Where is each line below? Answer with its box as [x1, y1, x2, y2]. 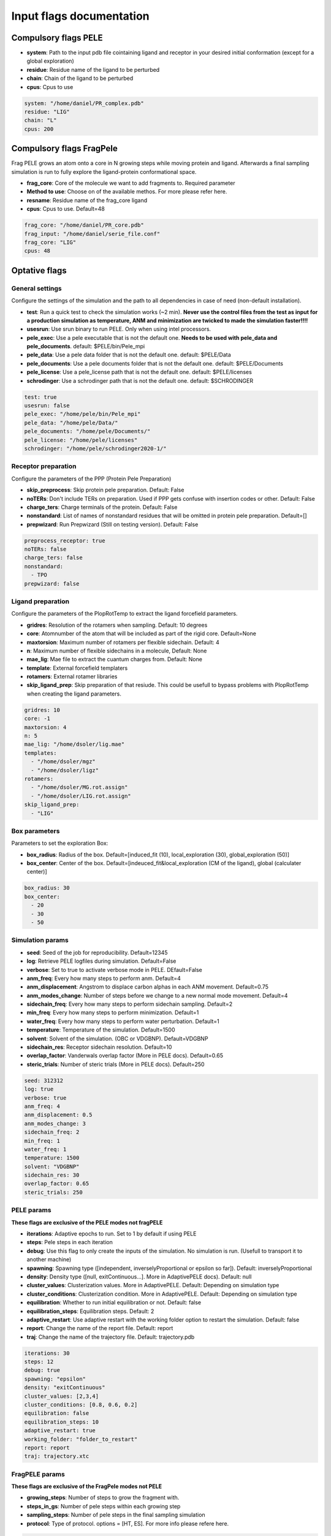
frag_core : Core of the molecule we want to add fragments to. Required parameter [26, 179, 235, 187]
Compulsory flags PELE [11, 33, 103, 43]
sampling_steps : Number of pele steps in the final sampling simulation [26, 1511, 205, 1519]
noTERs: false [24, 546, 67, 553]
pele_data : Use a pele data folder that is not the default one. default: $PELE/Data [26, 351, 231, 359]
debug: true [24, 1367, 61, 1374]
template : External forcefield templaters [26, 664, 128, 672]
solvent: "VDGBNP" [24, 1163, 80, 1170]
